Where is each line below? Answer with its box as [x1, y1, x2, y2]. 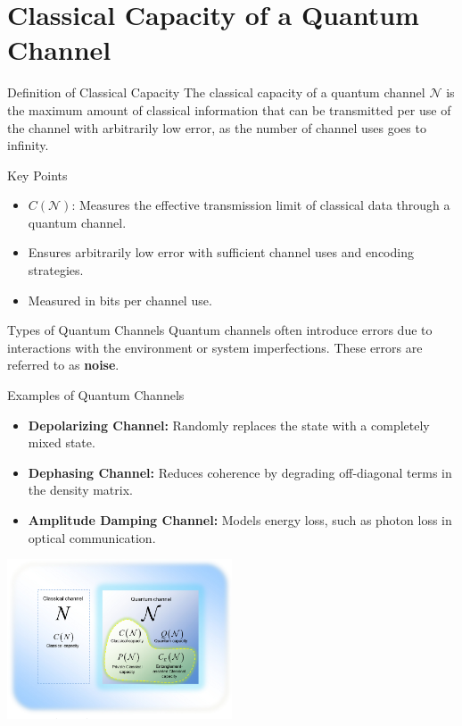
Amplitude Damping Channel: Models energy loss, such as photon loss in [28, 511, 452, 529]
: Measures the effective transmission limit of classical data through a [71, 196, 450, 214]
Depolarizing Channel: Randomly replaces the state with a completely [28, 415, 430, 434]
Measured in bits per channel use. [28, 290, 212, 309]
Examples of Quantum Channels [7, 386, 185, 405]
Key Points [7, 165, 68, 184]
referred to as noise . [7, 355, 120, 374]
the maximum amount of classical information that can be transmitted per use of [7, 100, 451, 119]
